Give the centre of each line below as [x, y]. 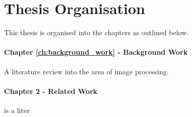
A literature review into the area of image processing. [86, 71]
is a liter [17, 110]
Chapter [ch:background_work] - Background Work [96, 52]
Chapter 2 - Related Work [51, 91]
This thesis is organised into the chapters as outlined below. [97, 32]
